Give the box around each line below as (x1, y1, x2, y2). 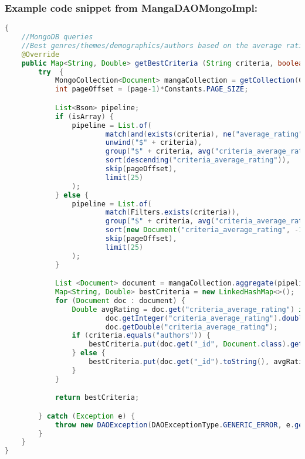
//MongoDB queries (21, 33, 93, 42)
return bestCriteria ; (55, 393, 140, 402)
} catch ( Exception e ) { (38, 412, 135, 420)
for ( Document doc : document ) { (55, 296, 185, 305)
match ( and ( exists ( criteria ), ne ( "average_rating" (105, 130, 303, 138)
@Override (21, 50, 60, 59)
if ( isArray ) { (55, 112, 114, 121)
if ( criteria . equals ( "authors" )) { (72, 331, 211, 340)
